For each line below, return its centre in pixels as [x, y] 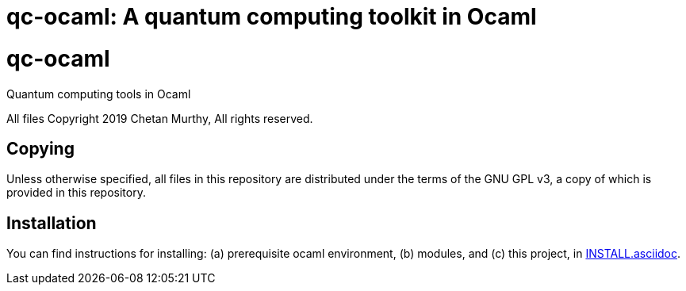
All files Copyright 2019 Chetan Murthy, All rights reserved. [160, 118]
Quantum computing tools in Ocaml [99, 94]
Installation [52, 223]
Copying [40, 148]
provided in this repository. [76, 193]
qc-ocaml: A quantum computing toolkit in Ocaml [272, 17]
